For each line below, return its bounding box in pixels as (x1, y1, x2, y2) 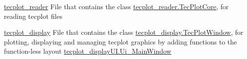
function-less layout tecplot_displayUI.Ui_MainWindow (4, 46, 171, 56)
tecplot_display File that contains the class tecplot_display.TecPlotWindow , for (4, 27, 244, 37)
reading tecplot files (4, 11, 62, 21)
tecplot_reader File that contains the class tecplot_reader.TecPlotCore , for (4, 1, 229, 11)
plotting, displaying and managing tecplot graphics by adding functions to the (4, 36, 237, 46)
